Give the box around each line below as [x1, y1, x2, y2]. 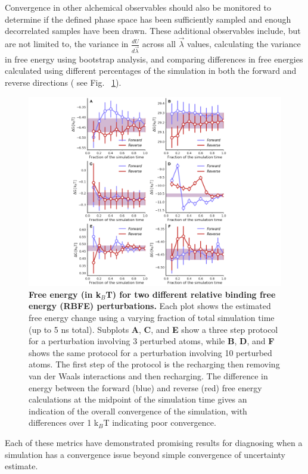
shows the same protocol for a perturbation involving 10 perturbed [29, 346, 272, 358]
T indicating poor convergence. [103, 416, 216, 429]
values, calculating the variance [187, 38, 301, 49]
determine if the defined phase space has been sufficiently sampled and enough [5, 13, 291, 25]
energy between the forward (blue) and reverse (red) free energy [29, 381, 262, 394]
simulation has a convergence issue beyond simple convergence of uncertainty [5, 448, 286, 460]
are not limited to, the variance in [5, 38, 129, 49]
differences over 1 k [29, 416, 99, 429]
